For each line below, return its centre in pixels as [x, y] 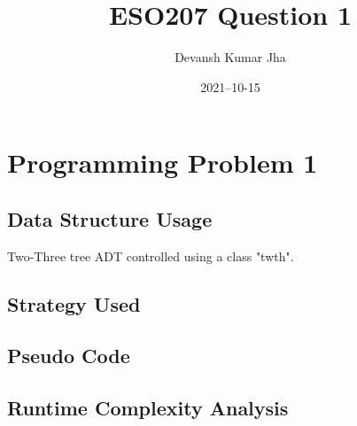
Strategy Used [74, 303]
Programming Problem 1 [163, 163]
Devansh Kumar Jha [230, 57]
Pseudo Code [69, 356]
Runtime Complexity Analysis [148, 408]
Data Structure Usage [110, 218]
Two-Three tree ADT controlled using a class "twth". [151, 256]
